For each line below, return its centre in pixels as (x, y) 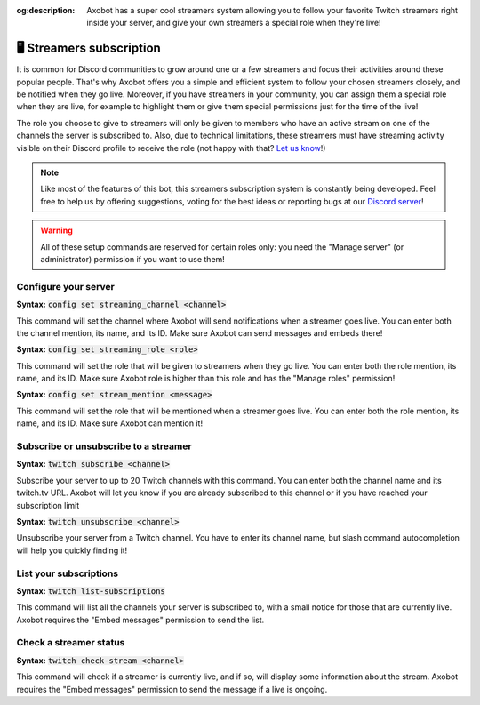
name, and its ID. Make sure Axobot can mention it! (110, 423)
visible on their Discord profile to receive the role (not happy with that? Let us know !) (171, 148)
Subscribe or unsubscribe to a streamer (104, 446)
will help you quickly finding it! (72, 550)
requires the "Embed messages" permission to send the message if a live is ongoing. (172, 689)
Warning (56, 230)
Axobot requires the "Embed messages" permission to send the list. (140, 620)
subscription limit (48, 505)
